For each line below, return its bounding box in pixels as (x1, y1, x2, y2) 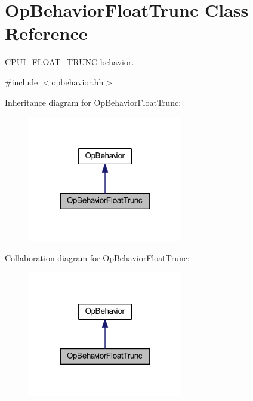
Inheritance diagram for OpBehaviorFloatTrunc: (5, 96, 181, 108)
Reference (5, 21, 88, 45)
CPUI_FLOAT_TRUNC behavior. (5, 56, 134, 68)
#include (5, 75, 38, 88)
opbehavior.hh (51, 75, 104, 88)
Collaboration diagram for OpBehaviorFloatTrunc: (5, 251, 190, 264)
